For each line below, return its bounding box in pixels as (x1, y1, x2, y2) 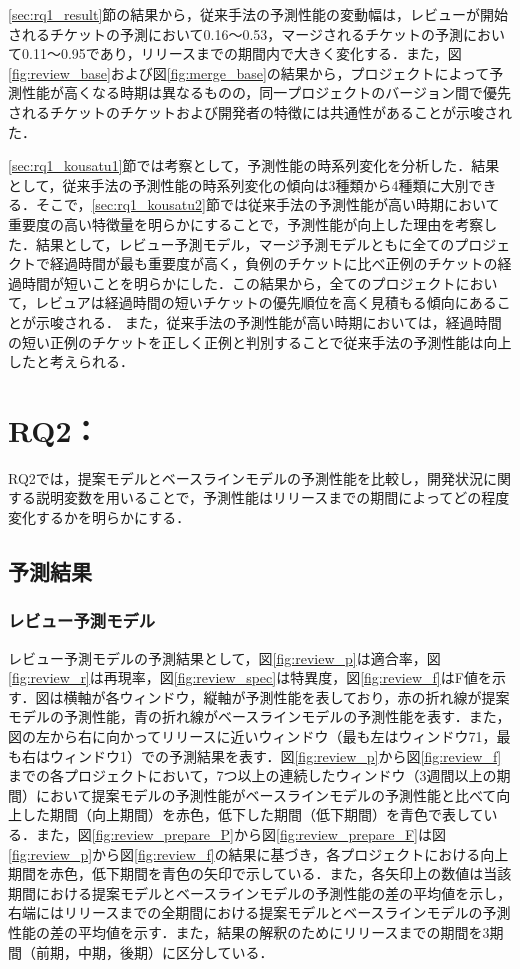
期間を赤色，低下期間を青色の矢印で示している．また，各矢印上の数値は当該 (8, 863, 512, 884)
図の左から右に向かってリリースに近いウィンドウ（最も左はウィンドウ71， (8, 725, 497, 746)
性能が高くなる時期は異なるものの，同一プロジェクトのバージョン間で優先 (21, 82, 511, 103)
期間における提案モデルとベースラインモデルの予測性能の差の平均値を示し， (8, 882, 512, 903)
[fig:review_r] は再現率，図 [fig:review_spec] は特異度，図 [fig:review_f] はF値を (8, 667, 492, 688)
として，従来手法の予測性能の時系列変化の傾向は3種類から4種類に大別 (8, 174, 469, 195)
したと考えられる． (8, 351, 134, 372)
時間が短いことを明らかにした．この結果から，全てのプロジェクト (21, 272, 456, 293)
